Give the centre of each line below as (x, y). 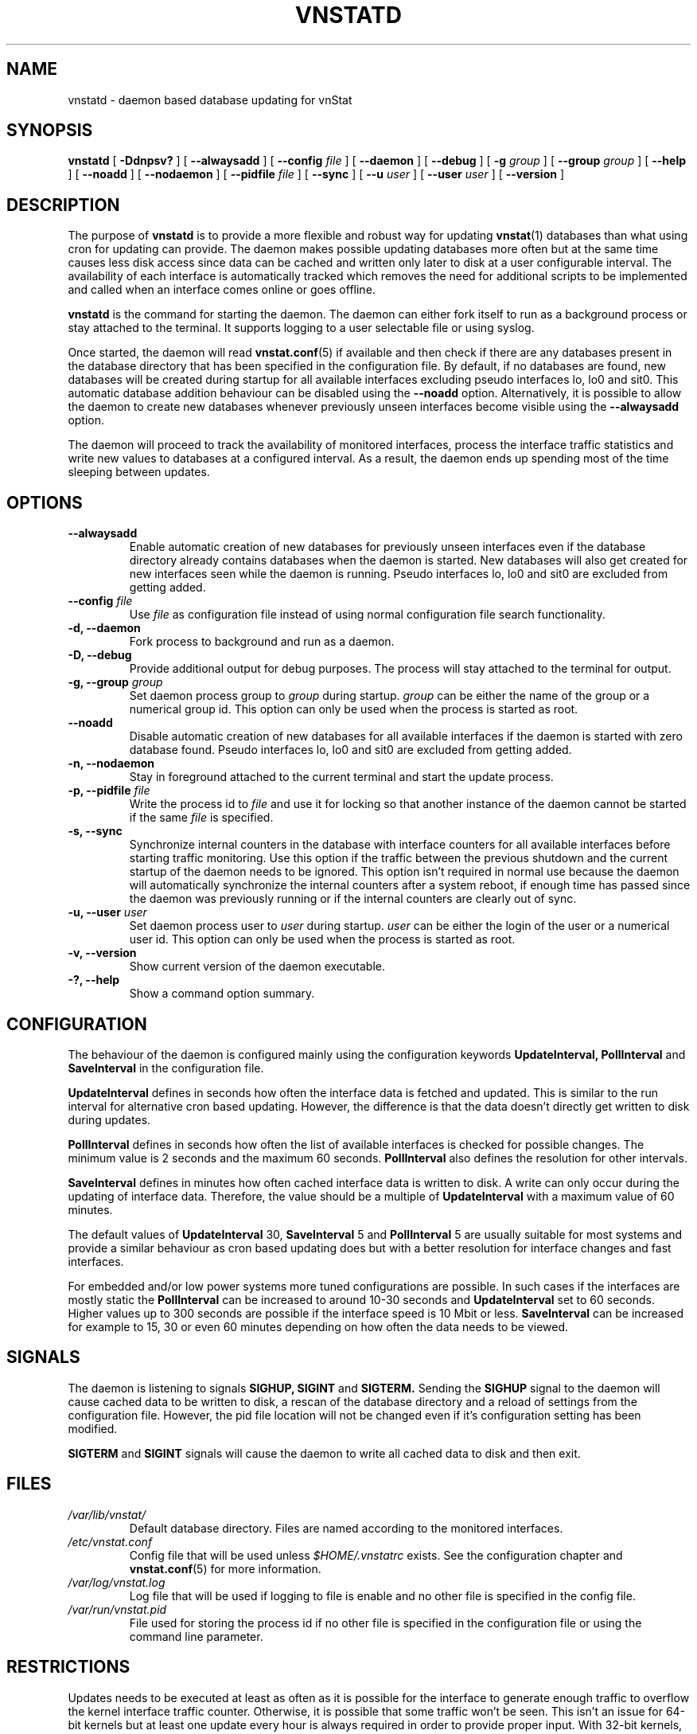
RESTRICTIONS (68, 1667)
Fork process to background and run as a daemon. (262, 642)
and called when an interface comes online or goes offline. (222, 290)
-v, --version (102, 953)
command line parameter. (196, 1636)
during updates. (109, 1119)
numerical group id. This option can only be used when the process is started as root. (354, 709)
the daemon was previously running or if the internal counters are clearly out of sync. (353, 899)
